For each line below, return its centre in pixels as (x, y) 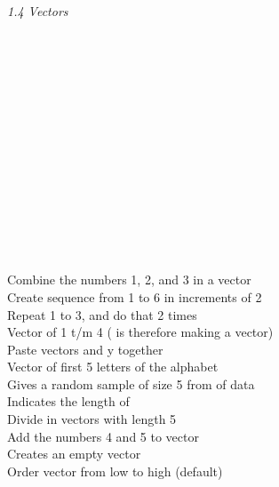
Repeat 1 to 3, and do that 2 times (102, 314)
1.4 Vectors (38, 11)
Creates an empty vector (74, 454)
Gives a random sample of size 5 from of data (131, 383)
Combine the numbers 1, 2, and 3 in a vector (129, 279)
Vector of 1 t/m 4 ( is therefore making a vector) (140, 332)
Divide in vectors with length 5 (92, 419)
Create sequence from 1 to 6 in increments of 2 (135, 296)
